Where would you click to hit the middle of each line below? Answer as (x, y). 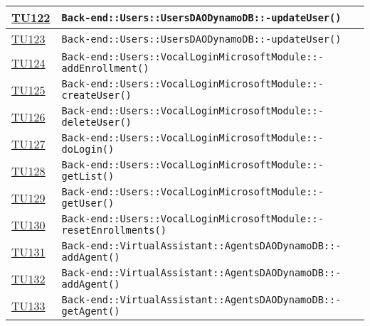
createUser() (96, 95)
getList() (88, 176)
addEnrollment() (105, 68)
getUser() (88, 203)
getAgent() (91, 311)
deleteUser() (96, 122)
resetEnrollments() (114, 230)
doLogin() (88, 149)
